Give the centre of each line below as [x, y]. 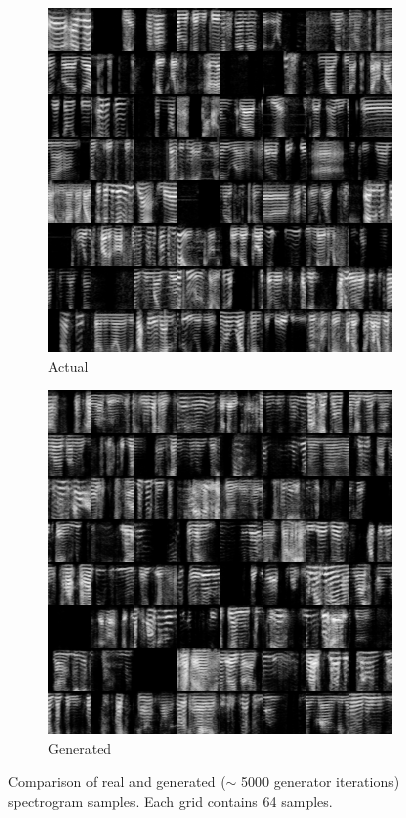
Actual [68, 365]
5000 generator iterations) [320, 781]
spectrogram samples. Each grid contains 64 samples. [170, 800]
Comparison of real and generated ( [117, 781]
